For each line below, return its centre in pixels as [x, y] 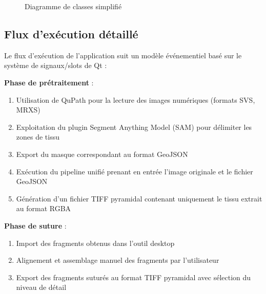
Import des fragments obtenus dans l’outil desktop [95, 243]
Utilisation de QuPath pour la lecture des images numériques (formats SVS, [136, 99]
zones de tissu [38, 137]
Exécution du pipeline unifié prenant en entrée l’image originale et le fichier [135, 171]
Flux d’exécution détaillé [71, 33]
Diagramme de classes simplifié [73, 6]
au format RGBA [44, 208]
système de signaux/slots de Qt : [56, 65]
